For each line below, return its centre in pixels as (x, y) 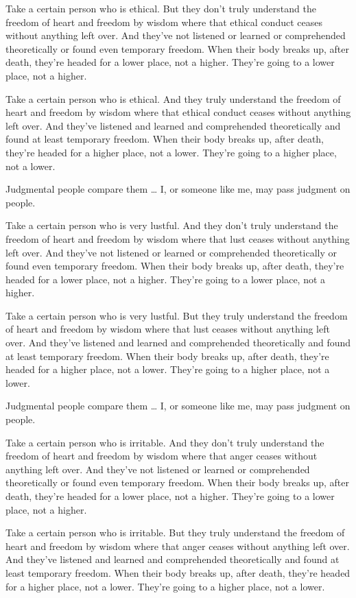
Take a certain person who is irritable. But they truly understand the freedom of (175, 533)
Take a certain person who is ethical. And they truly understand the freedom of (173, 98)
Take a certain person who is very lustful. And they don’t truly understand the (172, 225)
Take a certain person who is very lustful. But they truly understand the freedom (177, 315)
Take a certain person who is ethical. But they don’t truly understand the (161, 8)
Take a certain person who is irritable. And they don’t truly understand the (165, 442)
